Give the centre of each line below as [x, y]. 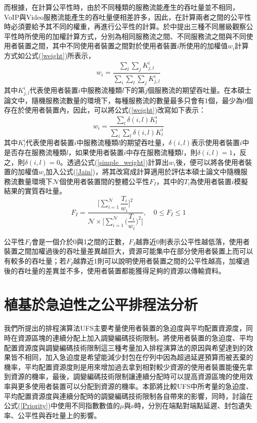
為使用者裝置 [211, 181]
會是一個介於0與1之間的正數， [80, 241]
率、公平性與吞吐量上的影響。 [52, 415]
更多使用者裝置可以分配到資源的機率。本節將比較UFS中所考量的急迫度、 [135, 386]
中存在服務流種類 [154, 152]
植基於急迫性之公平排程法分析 [101, 304]
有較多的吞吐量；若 [35, 261]
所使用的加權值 [203, 46]
